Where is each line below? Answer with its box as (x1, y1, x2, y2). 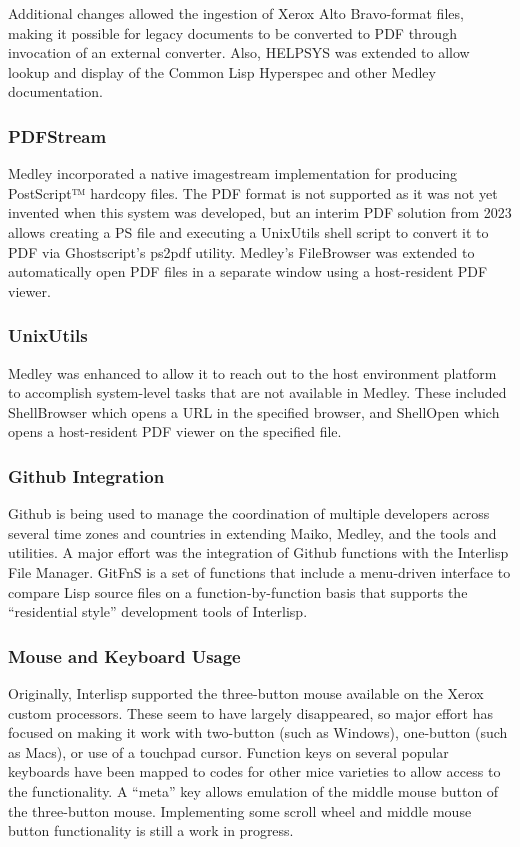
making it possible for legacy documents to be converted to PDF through (8, 22, 457, 43)
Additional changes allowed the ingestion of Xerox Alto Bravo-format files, (8, 3, 464, 23)
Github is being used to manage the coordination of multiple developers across (8, 503, 490, 524)
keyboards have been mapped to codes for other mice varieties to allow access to (8, 761, 501, 782)
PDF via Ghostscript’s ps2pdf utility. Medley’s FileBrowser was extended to (8, 241, 475, 262)
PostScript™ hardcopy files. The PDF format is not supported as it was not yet (8, 182, 498, 203)
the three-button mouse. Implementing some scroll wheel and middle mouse (8, 800, 472, 821)
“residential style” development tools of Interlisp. (8, 601, 308, 622)
